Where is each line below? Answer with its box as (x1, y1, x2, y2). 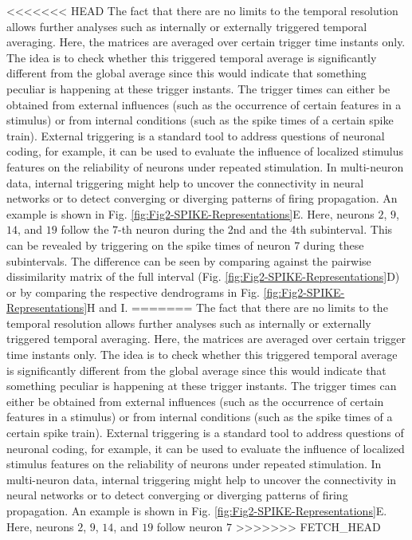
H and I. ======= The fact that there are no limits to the (87, 299, 388, 316)
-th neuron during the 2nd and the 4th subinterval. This (118, 221, 393, 238)
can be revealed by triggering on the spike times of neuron (6, 236, 291, 253)
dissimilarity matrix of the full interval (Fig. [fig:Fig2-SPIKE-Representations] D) (6, 268, 400, 285)
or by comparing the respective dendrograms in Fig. (6, 283, 260, 300)
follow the (61, 221, 109, 238)
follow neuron (156, 518, 223, 534)
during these (303, 236, 364, 253)
